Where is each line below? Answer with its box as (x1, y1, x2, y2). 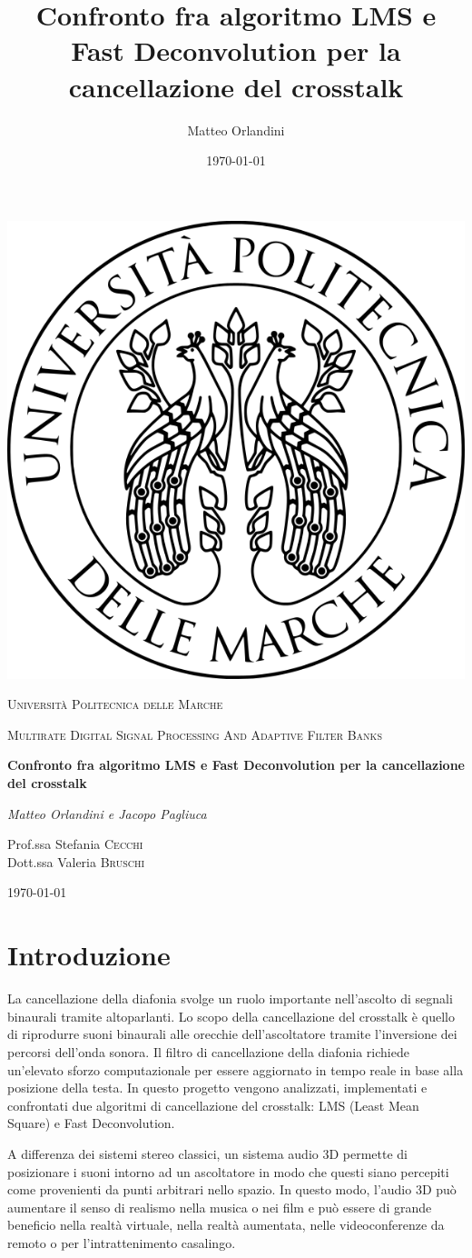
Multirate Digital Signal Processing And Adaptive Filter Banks (7, 724, 382, 744)
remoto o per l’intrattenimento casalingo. (7, 1233, 236, 1252)
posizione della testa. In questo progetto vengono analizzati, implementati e (7, 1078, 428, 1097)
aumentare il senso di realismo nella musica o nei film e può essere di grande (7, 1197, 432, 1216)
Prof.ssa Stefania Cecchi (7, 834, 143, 854)
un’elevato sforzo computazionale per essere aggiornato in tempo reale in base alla (7, 1060, 464, 1079)
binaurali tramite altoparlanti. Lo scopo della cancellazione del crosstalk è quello (7, 1006, 455, 1025)
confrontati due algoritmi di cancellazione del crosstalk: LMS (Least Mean (7, 1095, 419, 1114)
